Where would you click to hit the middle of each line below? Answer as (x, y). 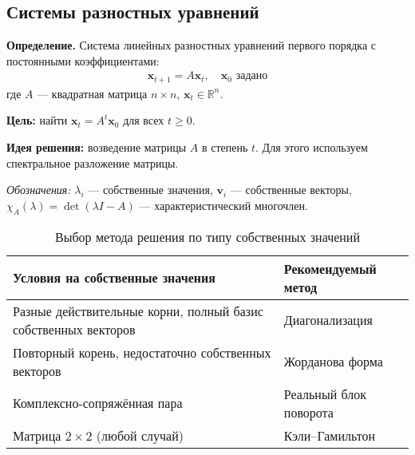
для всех (144, 120)
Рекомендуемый (330, 268)
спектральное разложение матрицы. (93, 162)
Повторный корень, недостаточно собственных (142, 352)
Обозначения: (39, 190)
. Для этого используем (312, 147)
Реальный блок (325, 394)
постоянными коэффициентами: (83, 60)
